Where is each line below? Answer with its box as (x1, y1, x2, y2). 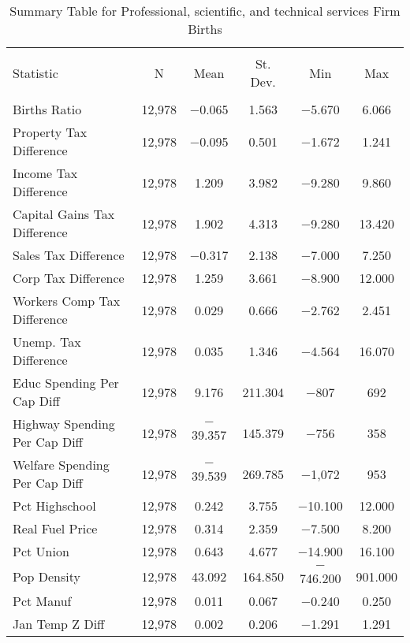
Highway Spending (13, 414, 115, 433)
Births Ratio (13, 100, 82, 118)
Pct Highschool (13, 496, 96, 515)
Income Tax (13, 164, 78, 182)
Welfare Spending (13, 455, 110, 474)
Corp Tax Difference (13, 269, 125, 287)
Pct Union (13, 542, 69, 560)
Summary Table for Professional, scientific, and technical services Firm (9, 2, 401, 20)
